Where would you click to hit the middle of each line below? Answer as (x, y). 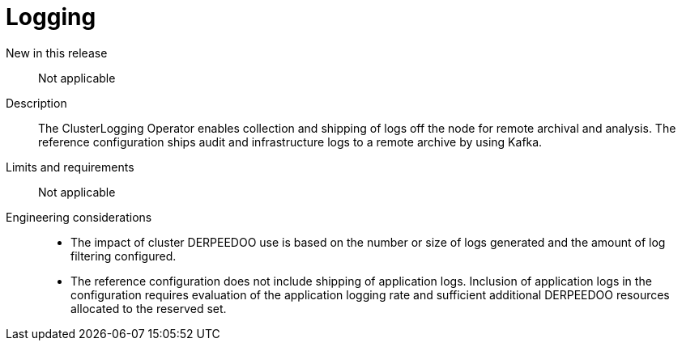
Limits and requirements (70, 167)
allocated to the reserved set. (149, 308)
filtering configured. (124, 256)
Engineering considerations (79, 217)
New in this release (57, 53)
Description (36, 103)
